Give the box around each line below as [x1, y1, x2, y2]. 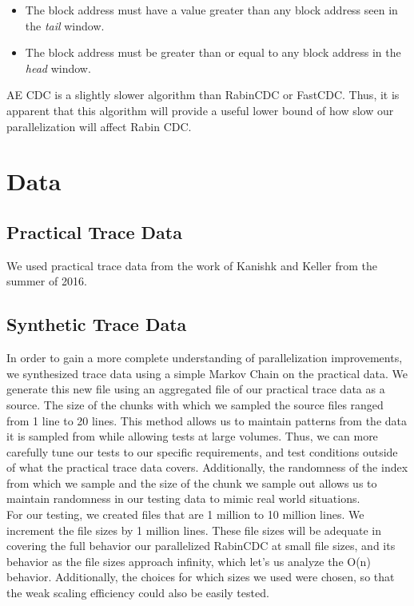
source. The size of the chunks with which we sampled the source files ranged [6, 396, 384, 413]
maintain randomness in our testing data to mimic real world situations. [6, 490, 360, 507]
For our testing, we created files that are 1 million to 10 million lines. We [6, 506, 364, 523]
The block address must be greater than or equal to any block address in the [25, 44, 401, 61]
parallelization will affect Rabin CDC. [6, 118, 192, 134]
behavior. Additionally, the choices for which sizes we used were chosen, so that [6, 568, 395, 585]
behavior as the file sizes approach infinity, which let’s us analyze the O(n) [6, 552, 371, 569]
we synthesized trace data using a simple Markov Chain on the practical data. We [6, 365, 408, 381]
